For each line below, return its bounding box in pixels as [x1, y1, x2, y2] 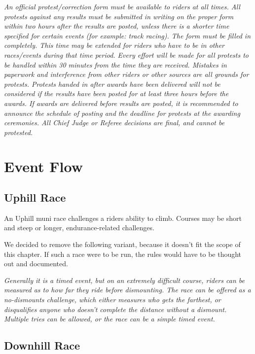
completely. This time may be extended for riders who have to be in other [4, 40, 225, 50]
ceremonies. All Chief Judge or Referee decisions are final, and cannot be [4, 117, 225, 128]
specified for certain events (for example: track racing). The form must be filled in [4, 30, 251, 40]
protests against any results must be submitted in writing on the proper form [4, 11, 234, 21]
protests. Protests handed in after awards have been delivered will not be [4, 78, 220, 89]
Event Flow [4, 156, 83, 176]
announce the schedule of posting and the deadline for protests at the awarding [4, 107, 240, 118]
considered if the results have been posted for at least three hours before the [4, 88, 229, 99]
